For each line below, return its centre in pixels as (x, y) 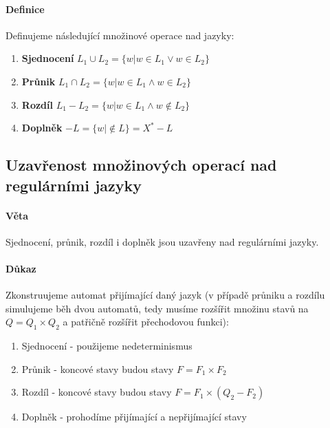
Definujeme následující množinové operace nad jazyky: (120, 35)
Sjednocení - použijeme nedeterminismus (107, 346)
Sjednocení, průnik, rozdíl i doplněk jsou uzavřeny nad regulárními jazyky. (162, 241)
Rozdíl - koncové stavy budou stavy (97, 392)
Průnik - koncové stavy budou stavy (98, 368)
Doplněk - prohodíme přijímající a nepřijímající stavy (134, 417)
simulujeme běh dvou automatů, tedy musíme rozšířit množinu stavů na (157, 308)
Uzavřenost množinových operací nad (141, 165)
